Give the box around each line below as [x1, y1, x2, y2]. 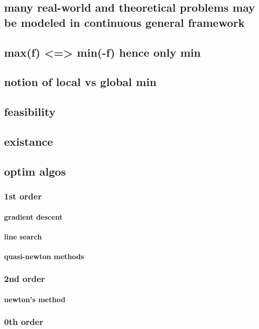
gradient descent [4, 211, 63, 222]
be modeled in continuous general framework [4, 14, 245, 30]
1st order [4, 190, 42, 202]
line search [4, 231, 42, 241]
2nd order [4, 272, 45, 285]
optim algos [4, 163, 66, 179]
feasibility [4, 104, 56, 119]
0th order [4, 315, 44, 328]
